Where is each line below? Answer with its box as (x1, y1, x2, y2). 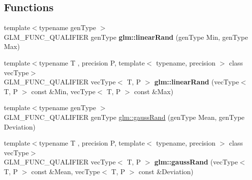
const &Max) (134, 86, 174, 96)
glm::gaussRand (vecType (154, 157, 238, 167)
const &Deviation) (138, 166, 194, 176)
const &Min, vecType (31, 86, 96, 96)
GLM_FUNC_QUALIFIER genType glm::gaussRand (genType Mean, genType (4, 112, 245, 122)
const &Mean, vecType (31, 166, 100, 176)
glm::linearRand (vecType (154, 77, 239, 87)
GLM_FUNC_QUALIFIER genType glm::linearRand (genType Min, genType (4, 32, 248, 42)
